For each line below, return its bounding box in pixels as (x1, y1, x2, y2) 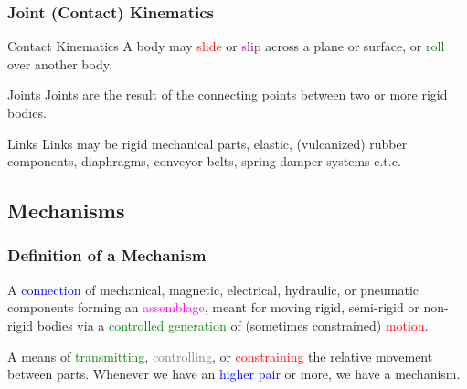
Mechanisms (7, 196, 125, 225)
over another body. (7, 54, 112, 73)
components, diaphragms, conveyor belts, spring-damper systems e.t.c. (7, 152, 401, 171)
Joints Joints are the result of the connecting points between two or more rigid (7, 85, 448, 104)
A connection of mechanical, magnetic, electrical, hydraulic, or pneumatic (7, 279, 419, 299)
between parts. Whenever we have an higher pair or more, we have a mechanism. (7, 364, 461, 384)
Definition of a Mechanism (7, 244, 207, 267)
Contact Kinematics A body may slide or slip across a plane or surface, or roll (7, 37, 445, 56)
